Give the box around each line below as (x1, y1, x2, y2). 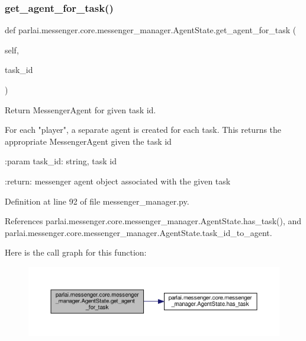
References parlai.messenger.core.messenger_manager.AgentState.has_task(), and (5, 215, 302, 227)
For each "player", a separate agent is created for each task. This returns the (5, 123, 282, 136)
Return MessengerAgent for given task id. (5, 103, 156, 116)
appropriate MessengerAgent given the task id (5, 135, 172, 147)
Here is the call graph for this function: (5, 246, 147, 259)
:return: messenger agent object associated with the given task (5, 174, 231, 187)
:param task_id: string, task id (5, 155, 117, 167)
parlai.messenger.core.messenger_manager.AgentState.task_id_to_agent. (5, 226, 272, 238)
